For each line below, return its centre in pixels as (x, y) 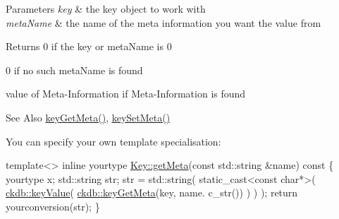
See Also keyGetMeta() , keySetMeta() (88, 117)
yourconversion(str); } (53, 206)
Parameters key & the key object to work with (106, 8)
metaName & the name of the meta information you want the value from (164, 22)
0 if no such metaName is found (74, 70)
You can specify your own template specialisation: (113, 141)
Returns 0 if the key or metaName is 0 (89, 46)
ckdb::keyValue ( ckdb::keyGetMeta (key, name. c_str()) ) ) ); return (152, 193)
